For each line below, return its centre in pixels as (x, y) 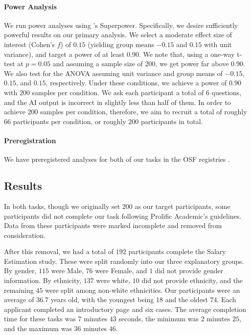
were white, (113, 280)
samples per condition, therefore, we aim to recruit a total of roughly (144, 112)
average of (19, 299)
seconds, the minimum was (159, 319)
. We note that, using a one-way (187, 54)
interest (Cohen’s (30, 44)
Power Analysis (30, 6)
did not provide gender (189, 271)
